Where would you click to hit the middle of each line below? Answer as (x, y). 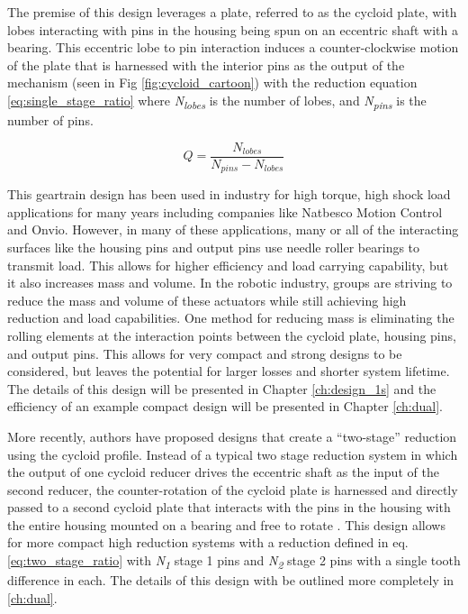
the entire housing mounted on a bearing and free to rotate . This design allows (226, 524)
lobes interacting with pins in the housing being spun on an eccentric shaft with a (233, 29)
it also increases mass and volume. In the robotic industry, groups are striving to (230, 283)
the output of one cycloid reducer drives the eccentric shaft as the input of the (223, 472)
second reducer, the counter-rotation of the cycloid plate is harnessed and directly (233, 489)
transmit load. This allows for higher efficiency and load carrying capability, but (228, 265)
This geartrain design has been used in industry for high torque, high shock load (229, 194)
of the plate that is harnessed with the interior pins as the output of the (206, 64)
